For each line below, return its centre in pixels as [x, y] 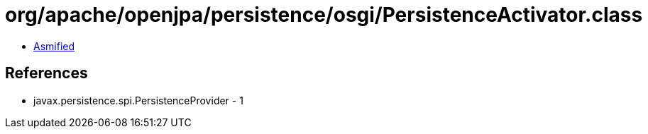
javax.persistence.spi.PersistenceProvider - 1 [138, 100]
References [46, 73]
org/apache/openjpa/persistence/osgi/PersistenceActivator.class [324, 15]
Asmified [54, 46]
